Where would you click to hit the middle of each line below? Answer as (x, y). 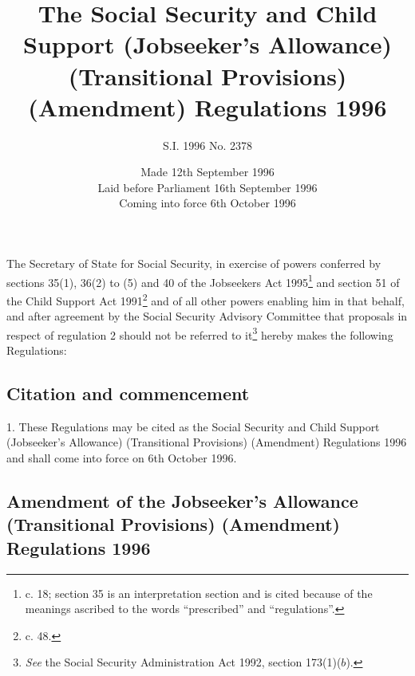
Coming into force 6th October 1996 (207, 203)
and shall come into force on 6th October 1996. (122, 457)
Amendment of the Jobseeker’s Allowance (182, 500)
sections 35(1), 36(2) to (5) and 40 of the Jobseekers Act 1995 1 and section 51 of (203, 281)
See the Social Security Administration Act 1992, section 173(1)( (183, 662)
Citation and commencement (128, 393)
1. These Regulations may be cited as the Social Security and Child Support (193, 426)
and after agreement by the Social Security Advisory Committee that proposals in (207, 316)
